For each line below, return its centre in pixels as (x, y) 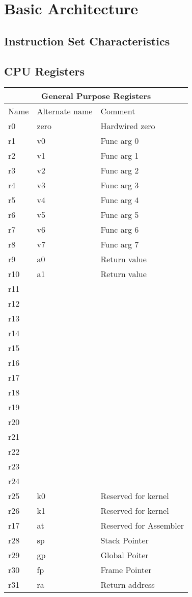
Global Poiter (125, 555)
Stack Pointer (125, 540)
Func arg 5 (120, 215)
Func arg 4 (120, 200)
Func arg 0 (120, 141)
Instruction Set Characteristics (87, 41)
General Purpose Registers (96, 96)
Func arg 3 (120, 185)
